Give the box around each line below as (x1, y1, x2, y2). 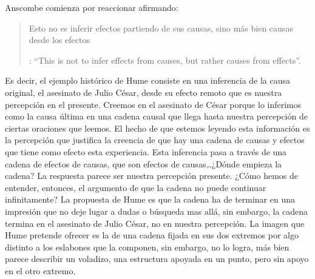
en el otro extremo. (5, 264, 76, 277)
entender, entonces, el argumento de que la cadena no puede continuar (5, 181, 266, 193)
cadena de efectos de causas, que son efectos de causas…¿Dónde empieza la (5, 157, 282, 170)
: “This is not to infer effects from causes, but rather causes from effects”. (29, 53, 301, 66)
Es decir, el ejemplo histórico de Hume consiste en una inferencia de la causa (5, 74, 291, 87)
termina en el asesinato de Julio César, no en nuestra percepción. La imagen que (5, 217, 305, 229)
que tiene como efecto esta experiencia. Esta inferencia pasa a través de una (5, 145, 287, 158)
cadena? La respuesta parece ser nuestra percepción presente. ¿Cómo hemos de (5, 169, 299, 182)
